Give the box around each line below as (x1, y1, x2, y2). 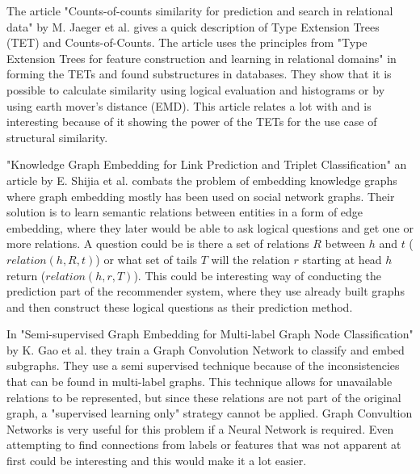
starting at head (302, 250, 382, 267)
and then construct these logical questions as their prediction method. (6, 298, 353, 315)
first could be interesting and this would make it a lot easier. (6, 452, 307, 469)
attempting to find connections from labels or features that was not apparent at (6, 436, 401, 453)
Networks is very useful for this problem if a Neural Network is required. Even (6, 420, 394, 437)
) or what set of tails (95, 250, 198, 267)
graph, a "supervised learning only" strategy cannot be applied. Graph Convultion (6, 405, 413, 422)
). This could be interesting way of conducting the (133, 266, 382, 283)
